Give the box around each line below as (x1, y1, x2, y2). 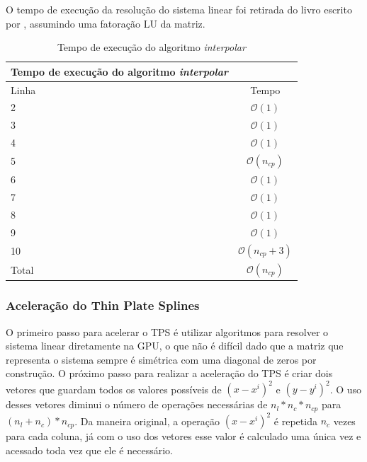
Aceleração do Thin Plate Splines (6, 296, 200, 314)
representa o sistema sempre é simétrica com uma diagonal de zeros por (6, 352, 317, 366)
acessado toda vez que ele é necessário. (6, 443, 173, 458)
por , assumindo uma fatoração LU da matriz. (6, 16, 205, 30)
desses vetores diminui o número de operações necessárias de (6, 397, 268, 412)
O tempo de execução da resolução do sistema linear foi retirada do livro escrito (6, 2, 352, 16)
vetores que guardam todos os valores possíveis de (6, 381, 222, 396)
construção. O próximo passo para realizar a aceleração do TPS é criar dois (6, 366, 333, 381)
